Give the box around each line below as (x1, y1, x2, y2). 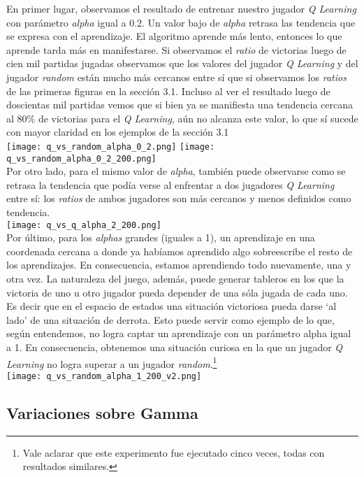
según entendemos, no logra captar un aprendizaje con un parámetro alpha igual (6, 326, 351, 341)
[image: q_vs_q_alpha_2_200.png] (6, 220, 161, 230)
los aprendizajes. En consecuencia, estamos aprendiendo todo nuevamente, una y (6, 257, 351, 272)
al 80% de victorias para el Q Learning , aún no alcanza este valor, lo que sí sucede (6, 111, 358, 125)
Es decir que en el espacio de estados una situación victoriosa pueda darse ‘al (6, 299, 337, 313)
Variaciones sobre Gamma (6, 401, 198, 423)
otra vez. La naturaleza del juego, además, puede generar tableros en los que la (6, 271, 344, 286)
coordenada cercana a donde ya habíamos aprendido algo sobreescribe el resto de (6, 243, 353, 258)
